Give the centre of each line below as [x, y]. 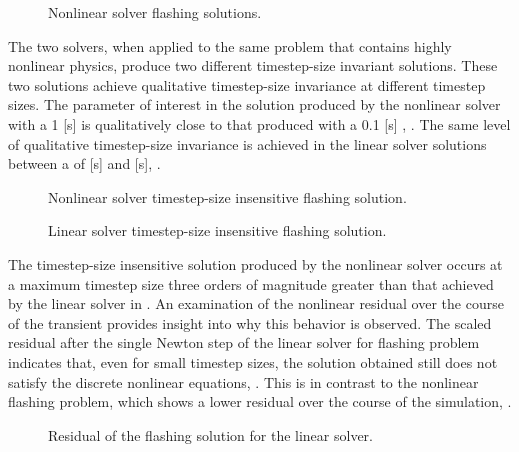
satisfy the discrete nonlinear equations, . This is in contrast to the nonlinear [243, 381]
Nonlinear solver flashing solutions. [155, 12]
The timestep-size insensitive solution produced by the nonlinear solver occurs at [255, 263]
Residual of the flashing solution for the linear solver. [210, 434]
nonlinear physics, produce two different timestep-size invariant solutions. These [253, 65]
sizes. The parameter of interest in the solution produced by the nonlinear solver [254, 104]
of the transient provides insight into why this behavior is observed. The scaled [250, 322]
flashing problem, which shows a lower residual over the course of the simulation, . [260, 401]
